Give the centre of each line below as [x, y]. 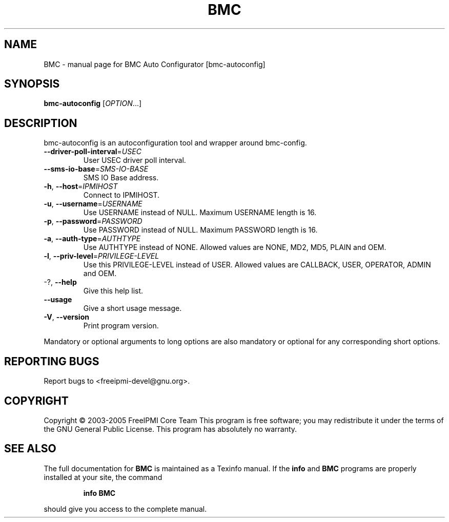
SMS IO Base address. [121, 178]
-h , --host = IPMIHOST [81, 186]
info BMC [99, 493]
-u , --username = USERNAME [93, 204]
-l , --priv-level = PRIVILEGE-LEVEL [101, 256]
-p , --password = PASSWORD [93, 221]
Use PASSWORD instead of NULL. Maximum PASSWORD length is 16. [200, 230]
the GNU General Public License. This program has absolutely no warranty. [170, 429]
